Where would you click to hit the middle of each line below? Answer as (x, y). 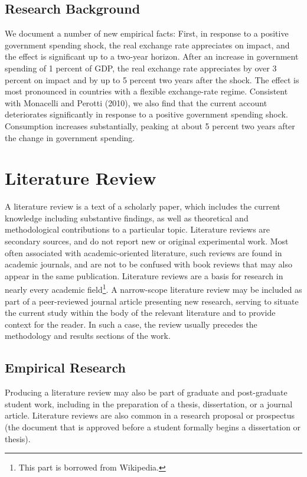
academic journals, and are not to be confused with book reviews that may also (148, 264)
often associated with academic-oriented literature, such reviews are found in (143, 252)
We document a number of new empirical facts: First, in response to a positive (147, 33)
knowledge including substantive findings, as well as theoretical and (127, 218)
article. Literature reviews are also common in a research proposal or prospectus (150, 415)
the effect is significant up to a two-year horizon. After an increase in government (152, 56)
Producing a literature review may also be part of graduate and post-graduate (146, 392)
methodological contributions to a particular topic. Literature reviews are (138, 229)
